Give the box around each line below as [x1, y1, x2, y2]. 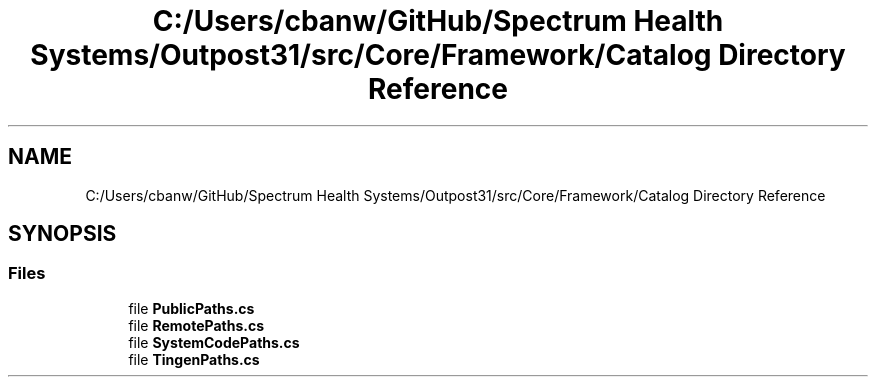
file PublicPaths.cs [128, 299, 255, 317]
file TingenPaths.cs [128, 350, 260, 368]
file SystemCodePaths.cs [128, 333, 300, 351]
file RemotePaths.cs [128, 316, 265, 334]
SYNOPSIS [8, 221, 117, 247]
